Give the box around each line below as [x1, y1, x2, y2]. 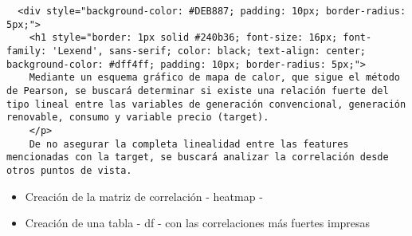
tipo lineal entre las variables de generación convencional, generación [6, 98, 406, 110]
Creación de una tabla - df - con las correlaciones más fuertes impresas [25, 214, 371, 231]
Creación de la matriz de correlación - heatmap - [25, 187, 263, 204]
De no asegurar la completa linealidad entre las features [29, 138, 349, 150]
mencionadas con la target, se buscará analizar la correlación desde [6, 151, 389, 163]
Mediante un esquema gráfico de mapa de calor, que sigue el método [29, 72, 400, 84]
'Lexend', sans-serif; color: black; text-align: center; [52, 45, 367, 57]
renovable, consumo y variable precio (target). [6, 112, 269, 124]
